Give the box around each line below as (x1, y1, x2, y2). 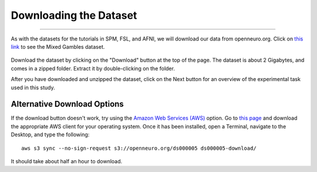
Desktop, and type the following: (11, 131, 90, 138)
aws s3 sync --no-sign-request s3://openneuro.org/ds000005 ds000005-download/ (21, 144, 257, 151)
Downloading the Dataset (11, 9, 137, 22)
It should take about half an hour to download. (11, 157, 123, 164)
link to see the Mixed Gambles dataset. (11, 43, 105, 50)
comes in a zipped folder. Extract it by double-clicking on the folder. (11, 65, 176, 72)
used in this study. (11, 84, 55, 91)
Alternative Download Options (11, 99, 124, 109)
